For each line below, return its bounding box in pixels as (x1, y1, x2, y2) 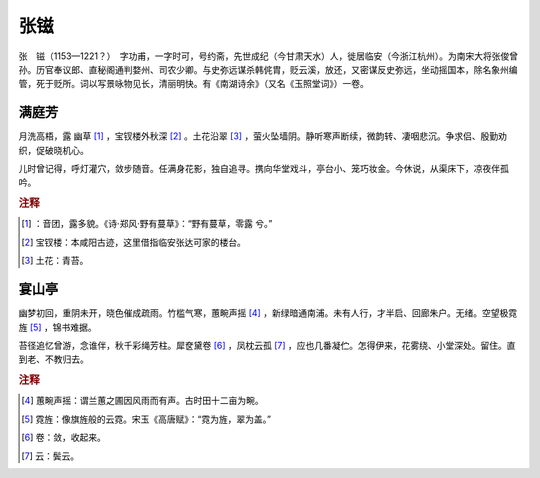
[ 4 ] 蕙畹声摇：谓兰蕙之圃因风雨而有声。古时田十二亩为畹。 (21, 395, 264, 407)
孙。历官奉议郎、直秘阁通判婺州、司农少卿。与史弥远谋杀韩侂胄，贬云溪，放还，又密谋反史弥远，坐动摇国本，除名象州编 (18, 63, 518, 75)
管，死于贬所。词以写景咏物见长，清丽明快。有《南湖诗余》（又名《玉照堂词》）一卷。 (18, 78, 369, 90)
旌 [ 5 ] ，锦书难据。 (18, 321, 97, 333)
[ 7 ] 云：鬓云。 (21, 450, 80, 462)
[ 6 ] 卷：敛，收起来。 (21, 431, 107, 444)
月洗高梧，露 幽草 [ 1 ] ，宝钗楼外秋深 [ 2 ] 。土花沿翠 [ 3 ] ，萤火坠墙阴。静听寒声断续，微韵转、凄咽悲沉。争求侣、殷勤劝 (18, 130, 508, 142)
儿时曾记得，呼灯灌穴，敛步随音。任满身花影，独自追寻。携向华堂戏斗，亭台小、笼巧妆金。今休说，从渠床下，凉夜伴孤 (18, 163, 509, 175)
